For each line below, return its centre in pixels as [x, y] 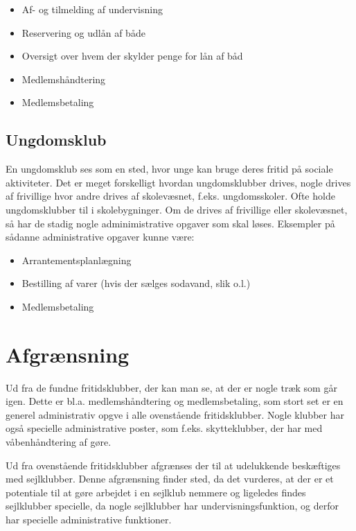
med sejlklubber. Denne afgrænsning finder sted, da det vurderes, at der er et [170, 479]
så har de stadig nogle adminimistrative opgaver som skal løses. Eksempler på [170, 223]
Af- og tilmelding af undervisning [92, 9]
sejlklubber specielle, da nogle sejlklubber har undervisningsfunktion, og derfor [172, 506]
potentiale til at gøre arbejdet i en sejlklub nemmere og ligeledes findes [156, 492]
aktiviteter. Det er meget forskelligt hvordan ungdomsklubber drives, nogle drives [178, 182]
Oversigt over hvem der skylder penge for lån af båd [132, 56]
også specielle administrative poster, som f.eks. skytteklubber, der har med [164, 428]
